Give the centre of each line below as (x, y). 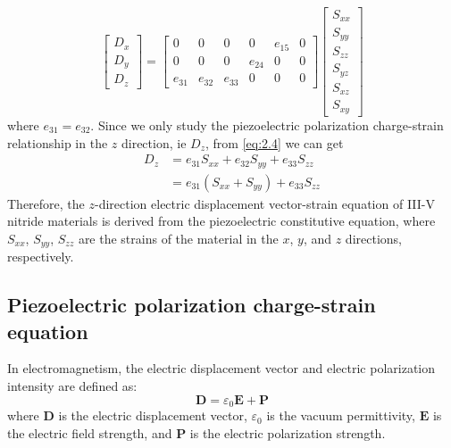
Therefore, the (46, 203)
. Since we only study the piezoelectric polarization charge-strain (267, 124)
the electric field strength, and (90, 432)
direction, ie (154, 142)
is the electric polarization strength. (288, 432)
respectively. (41, 257)
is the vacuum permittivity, (341, 415)
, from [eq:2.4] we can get (274, 142)
